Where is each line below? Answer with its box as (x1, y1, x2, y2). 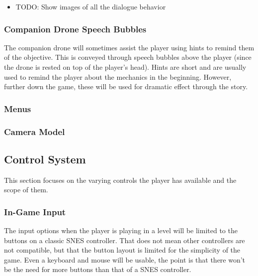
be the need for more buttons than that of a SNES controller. (4, 264, 191, 275)
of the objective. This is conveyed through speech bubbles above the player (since (4, 52, 252, 62)
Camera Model (4, 125, 65, 138)
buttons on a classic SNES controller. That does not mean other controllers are (4, 235, 245, 245)
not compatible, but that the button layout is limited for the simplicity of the (4, 245, 241, 255)
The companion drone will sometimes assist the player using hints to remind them (4, 42, 255, 52)
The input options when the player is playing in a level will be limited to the (4, 225, 238, 236)
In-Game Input (4, 205, 66, 218)
